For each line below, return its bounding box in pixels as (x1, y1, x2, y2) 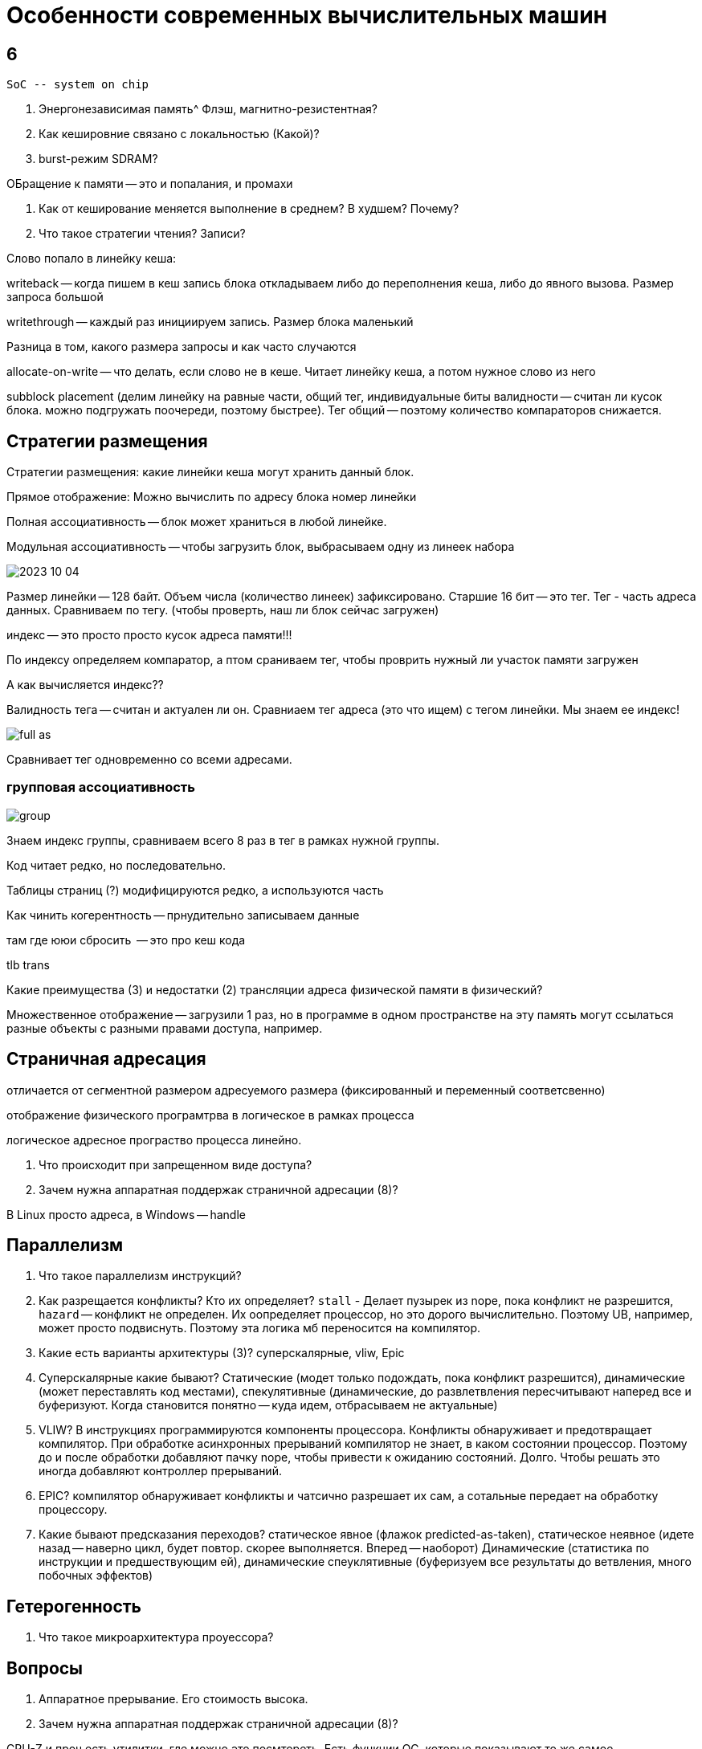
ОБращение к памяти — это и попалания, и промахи (6, 177, 293, 191)
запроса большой (6, 290, 104, 304)
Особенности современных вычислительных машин (6, 2, 607, 29)
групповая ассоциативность (6, 779, 195, 796)
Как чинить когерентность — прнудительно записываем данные (6, 907, 360, 922)
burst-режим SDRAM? (39, 152, 158, 166)
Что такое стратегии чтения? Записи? (39, 226, 246, 241)
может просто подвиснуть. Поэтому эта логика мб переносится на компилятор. (39, 1321, 481, 1335)
